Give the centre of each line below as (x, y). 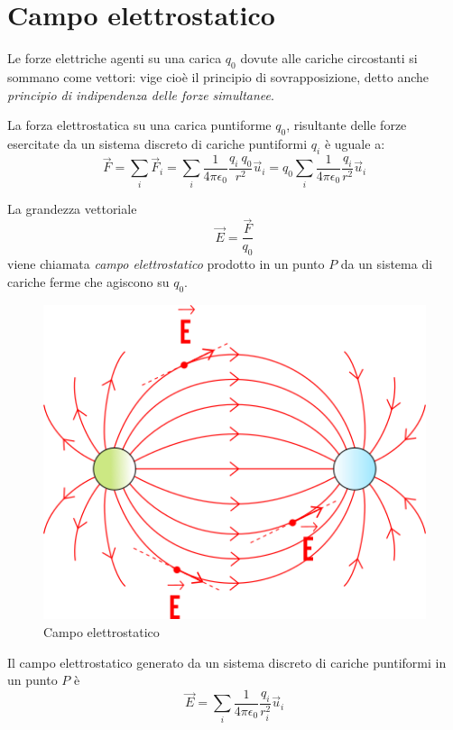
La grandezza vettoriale (72, 208)
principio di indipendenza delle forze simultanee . (141, 94)
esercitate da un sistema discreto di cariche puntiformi (157, 143)
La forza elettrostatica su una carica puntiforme (139, 125)
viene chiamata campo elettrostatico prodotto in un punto (166, 264)
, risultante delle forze (347, 125)
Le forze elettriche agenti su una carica (115, 58)
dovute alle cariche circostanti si (329, 58)
